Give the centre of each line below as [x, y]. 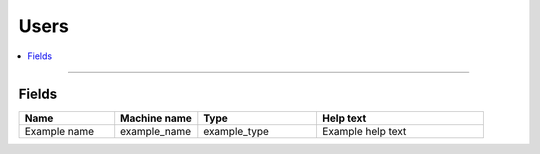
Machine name [156, 118]
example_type [236, 132]
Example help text [364, 132]
